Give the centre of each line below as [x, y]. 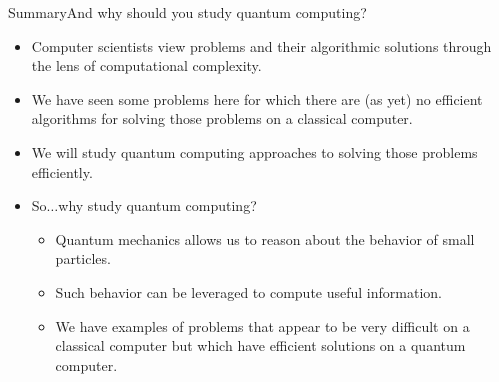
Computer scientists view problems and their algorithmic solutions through [261, 45]
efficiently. [62, 171]
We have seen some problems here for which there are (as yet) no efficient [257, 98]
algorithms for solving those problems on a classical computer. [222, 118]
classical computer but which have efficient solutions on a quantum [260, 345]
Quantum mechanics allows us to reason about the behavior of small [265, 238]
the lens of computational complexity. [146, 65]
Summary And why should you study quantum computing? [187, 12]
